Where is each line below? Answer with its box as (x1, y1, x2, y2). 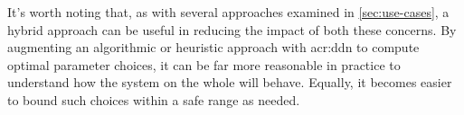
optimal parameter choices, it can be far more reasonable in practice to (7, 55, 401, 74)
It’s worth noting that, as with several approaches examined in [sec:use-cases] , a (7, 3, 450, 21)
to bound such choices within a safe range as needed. (7, 90, 300, 109)
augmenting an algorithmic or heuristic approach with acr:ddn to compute (7, 38, 420, 57)
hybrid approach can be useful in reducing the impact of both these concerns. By (7, 20, 457, 39)
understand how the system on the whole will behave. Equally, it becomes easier (7, 73, 452, 92)
